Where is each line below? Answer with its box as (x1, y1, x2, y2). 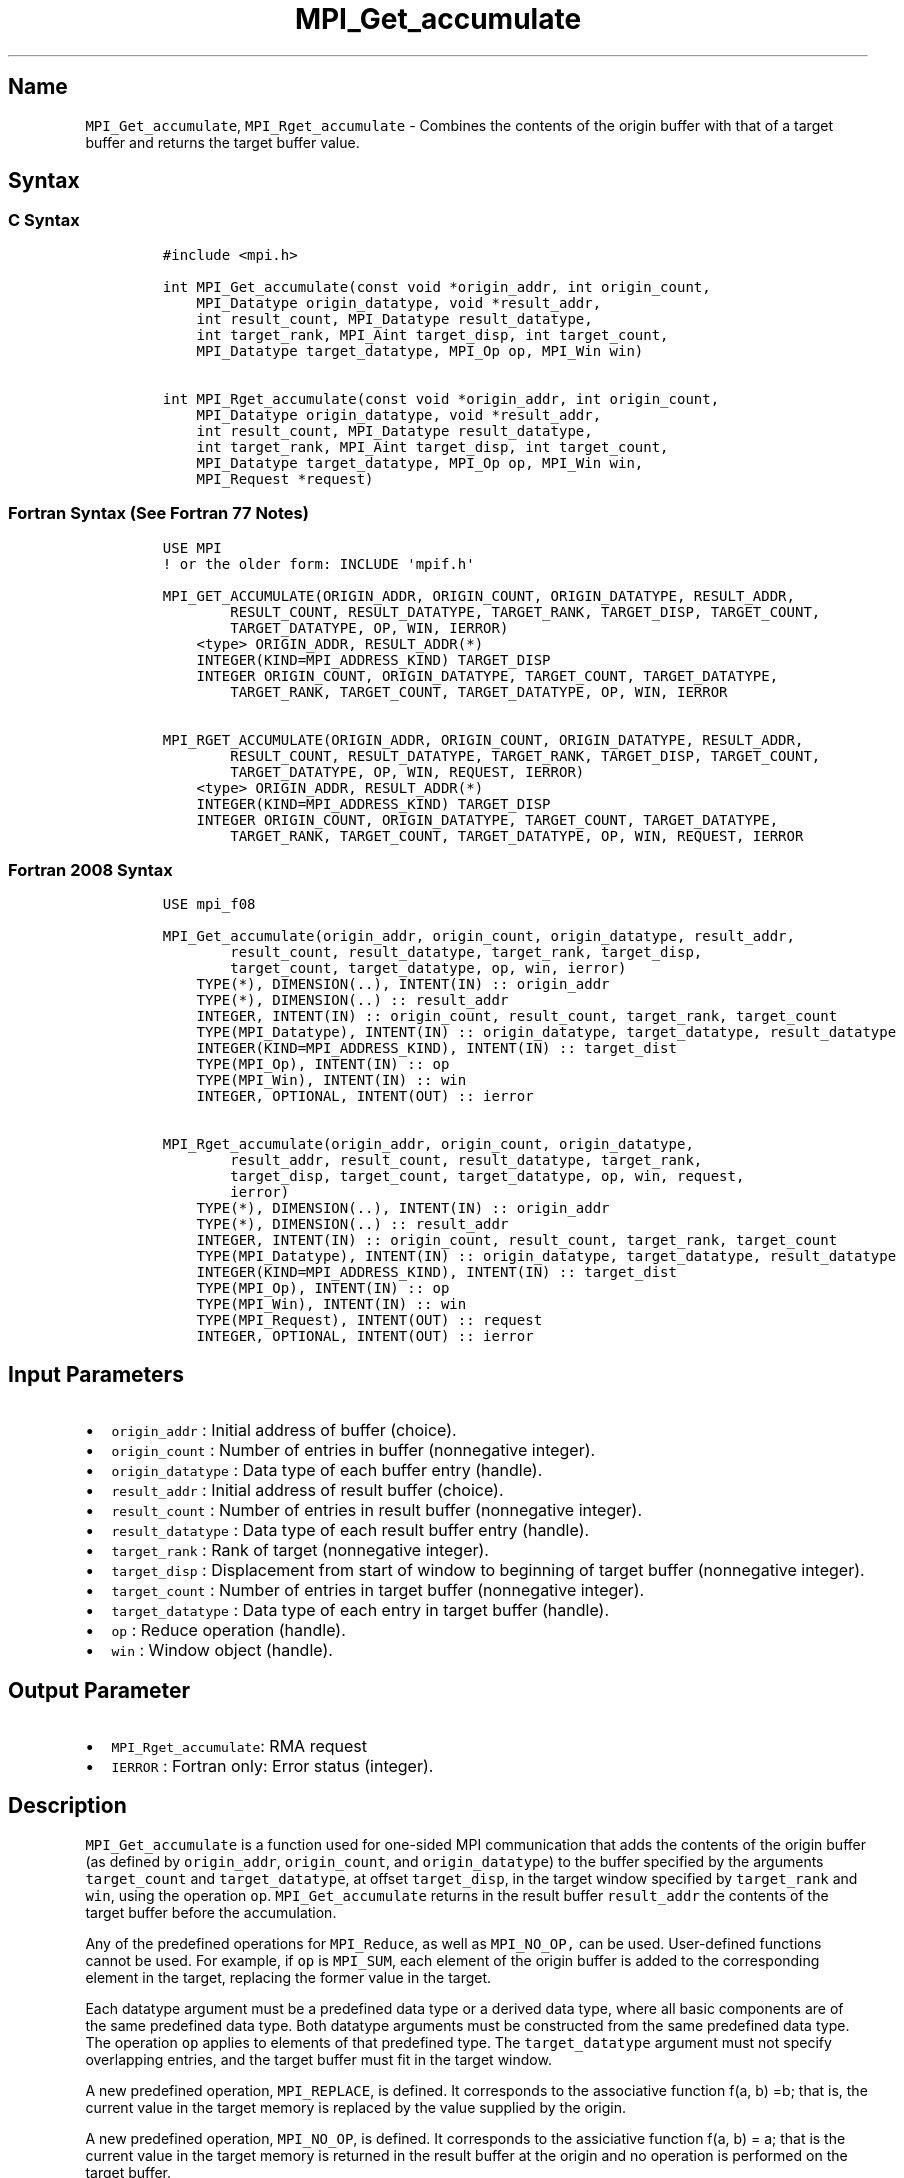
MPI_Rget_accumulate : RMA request (111, 1736, 367, 1756)
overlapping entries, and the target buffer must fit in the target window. (85, 2050, 552, 2068)
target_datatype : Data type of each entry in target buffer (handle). (111, 1600, 610, 1621)
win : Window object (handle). (111, 1640, 333, 1661)
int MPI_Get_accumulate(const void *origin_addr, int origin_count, (162, 278, 711, 295)
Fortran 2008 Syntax (8, 859, 173, 880)
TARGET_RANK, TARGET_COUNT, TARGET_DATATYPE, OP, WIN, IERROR (230, 683, 728, 700)
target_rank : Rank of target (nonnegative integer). (111, 1540, 489, 1561)
